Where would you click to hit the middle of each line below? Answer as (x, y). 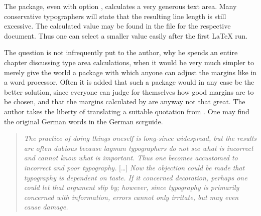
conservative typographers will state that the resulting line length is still (115, 16)
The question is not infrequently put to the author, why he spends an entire (121, 52)
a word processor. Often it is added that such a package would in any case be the (129, 82)
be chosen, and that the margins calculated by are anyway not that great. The (125, 101)
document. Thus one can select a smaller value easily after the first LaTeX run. (126, 35)
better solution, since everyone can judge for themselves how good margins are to (129, 91)
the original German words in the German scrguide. (84, 121)
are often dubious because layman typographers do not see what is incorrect (139, 148)
